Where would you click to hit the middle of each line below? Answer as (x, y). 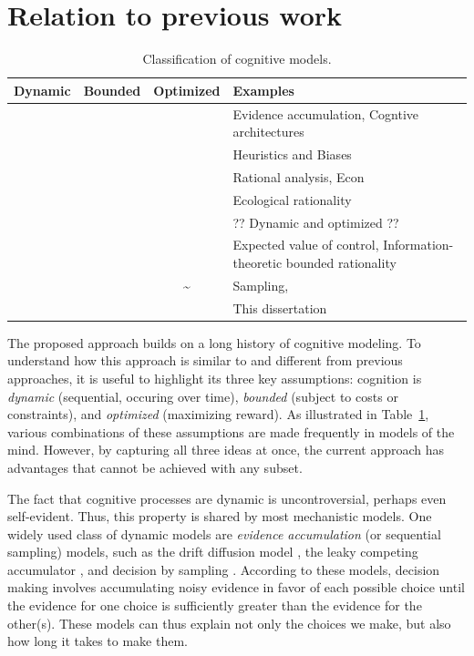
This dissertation (280, 307)
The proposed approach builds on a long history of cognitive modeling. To (214, 342)
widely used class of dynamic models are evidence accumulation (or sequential (224, 533)
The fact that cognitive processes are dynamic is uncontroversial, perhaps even (227, 498)
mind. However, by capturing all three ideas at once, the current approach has (226, 450)
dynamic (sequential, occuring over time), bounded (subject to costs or (203, 396)
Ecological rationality (292, 199)
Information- (418, 245)
